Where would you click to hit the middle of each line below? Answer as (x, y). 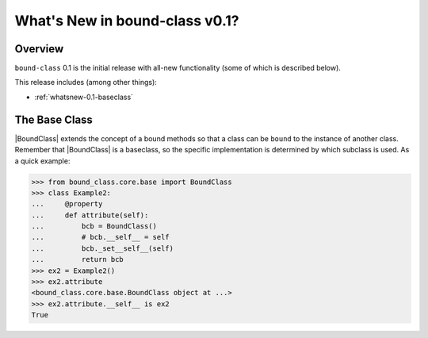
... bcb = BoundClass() (94, 227)
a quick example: (42, 161)
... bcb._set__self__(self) (103, 248)
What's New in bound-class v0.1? (127, 21)
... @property (67, 204)
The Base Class (53, 119)
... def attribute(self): (90, 215)
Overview (39, 49)
